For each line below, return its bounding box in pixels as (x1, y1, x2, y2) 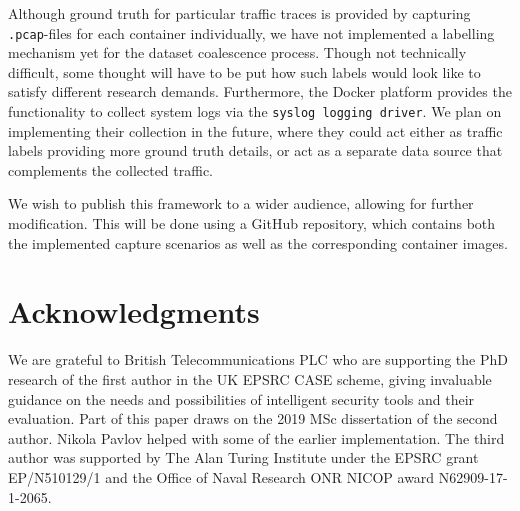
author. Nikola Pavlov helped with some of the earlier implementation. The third (8, 427, 505, 448)
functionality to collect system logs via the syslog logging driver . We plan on (8, 101, 502, 122)
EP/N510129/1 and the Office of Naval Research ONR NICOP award (8, 466, 435, 487)
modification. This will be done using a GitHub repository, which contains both (8, 213, 496, 234)
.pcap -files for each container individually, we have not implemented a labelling (8, 22, 495, 43)
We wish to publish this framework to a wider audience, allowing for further (8, 193, 474, 214)
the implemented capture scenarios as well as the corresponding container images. (8, 232, 508, 253)
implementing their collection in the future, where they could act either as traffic (8, 120, 503, 141)
